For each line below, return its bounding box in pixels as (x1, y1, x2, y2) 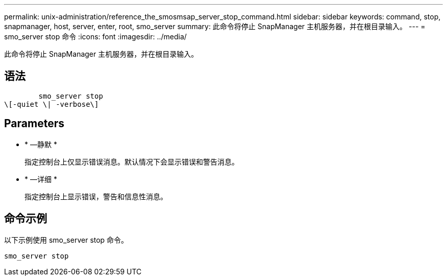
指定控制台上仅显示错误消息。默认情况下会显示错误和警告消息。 (24, 157, 239, 166)
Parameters (4, 117, 64, 130)
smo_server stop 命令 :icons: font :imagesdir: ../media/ (4, 32, 187, 41)
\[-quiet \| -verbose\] (4, 100, 99, 108)
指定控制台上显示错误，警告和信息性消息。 (24, 192, 167, 201)
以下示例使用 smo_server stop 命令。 (4, 235, 129, 244)
